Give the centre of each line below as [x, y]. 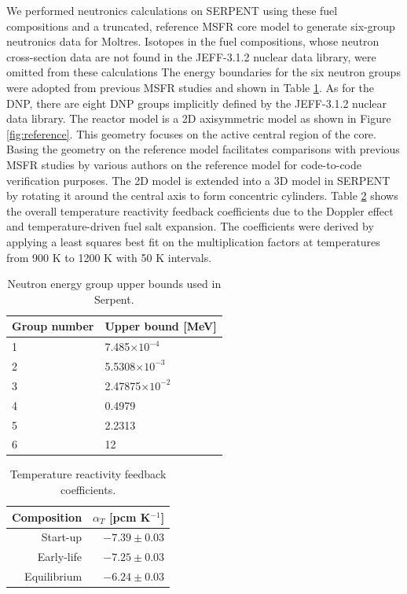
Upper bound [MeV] [161, 326]
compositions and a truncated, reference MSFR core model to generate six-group [201, 26]
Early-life [60, 557]
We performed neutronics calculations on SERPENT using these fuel [172, 10]
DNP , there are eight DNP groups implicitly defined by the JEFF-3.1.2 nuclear [197, 103]
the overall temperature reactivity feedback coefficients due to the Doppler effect [200, 210]
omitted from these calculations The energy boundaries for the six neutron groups [203, 72]
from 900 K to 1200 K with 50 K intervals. [109, 257]
